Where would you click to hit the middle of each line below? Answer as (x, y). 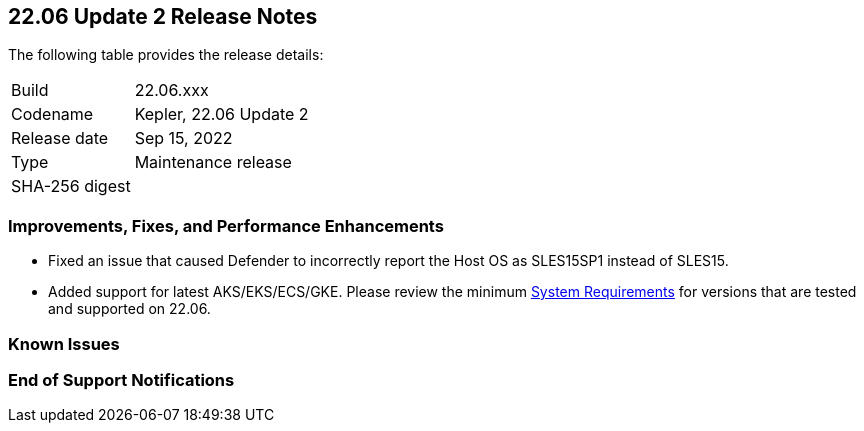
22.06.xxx (171, 90)
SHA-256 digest (71, 186)
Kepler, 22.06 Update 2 (221, 114)
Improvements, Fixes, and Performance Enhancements (226, 225)
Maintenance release (213, 162)
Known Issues (64, 343)
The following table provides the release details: (166, 55)
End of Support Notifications (121, 379)
